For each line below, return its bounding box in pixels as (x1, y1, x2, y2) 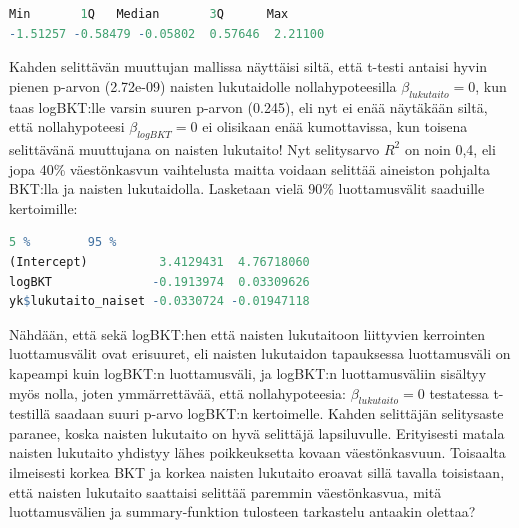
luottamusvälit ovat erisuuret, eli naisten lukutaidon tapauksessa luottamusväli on (9, 343, 511, 364)
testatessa (429, 382, 489, 403)
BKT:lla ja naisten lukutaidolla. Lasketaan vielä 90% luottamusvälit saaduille (9, 178, 485, 199)
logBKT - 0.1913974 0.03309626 (9, 274, 310, 289)
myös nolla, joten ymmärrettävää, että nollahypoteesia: (9, 382, 347, 403)
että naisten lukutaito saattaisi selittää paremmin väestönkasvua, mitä (9, 481, 442, 502)
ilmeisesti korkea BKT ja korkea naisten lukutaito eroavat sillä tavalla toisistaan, (9, 462, 505, 483)
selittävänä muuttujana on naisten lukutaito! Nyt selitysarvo (9, 138, 380, 159)
